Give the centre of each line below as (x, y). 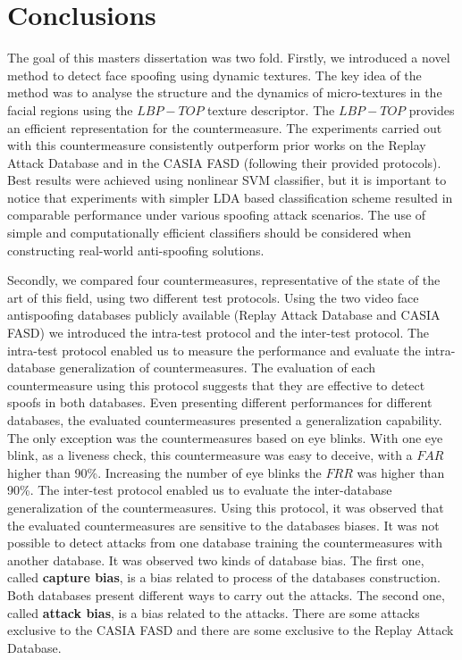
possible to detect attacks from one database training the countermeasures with (225, 543)
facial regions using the (70, 109)
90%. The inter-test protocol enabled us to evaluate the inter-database (200, 490)
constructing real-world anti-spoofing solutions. (136, 250)
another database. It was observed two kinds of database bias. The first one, (216, 560)
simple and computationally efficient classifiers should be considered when (210, 233)
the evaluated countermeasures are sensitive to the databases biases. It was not (223, 525)
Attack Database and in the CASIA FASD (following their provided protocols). (224, 162)
